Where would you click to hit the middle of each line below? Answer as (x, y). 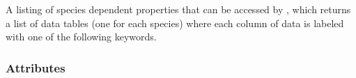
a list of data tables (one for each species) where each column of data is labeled (175, 23)
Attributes (36, 67)
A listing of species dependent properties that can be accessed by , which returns (178, 9)
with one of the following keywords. (81, 37)
